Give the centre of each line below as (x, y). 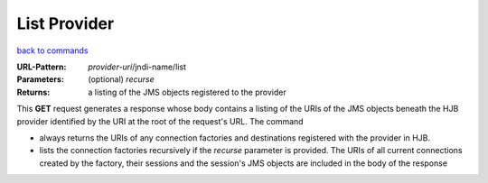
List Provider (66, 23)
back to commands (52, 50)
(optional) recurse (121, 79)
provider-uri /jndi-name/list (137, 67)
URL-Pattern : (42, 67)
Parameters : (41, 79)
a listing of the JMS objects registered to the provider (187, 92)
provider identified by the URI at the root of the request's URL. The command (160, 121)
